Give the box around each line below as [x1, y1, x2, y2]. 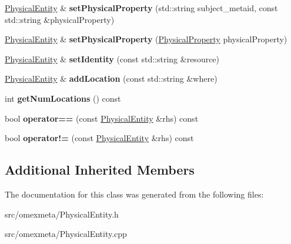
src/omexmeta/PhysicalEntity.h [5, 208, 119, 220]
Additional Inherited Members [5, 161, 195, 179]
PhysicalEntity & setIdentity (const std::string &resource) [5, 52, 220, 65]
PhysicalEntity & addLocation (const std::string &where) [5, 72, 218, 85]
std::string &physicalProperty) [5, 13, 115, 25]
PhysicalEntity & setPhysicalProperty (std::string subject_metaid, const [5, 2, 278, 14]
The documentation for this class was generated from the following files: [5, 188, 264, 200]
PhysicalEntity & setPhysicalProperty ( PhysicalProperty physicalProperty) [5, 33, 287, 45]
